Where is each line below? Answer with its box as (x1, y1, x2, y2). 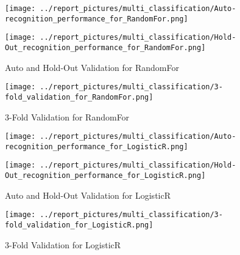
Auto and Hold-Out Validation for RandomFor (5, 61, 179, 73)
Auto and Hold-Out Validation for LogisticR (5, 188, 171, 201)
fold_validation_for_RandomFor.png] (5, 92, 154, 102)
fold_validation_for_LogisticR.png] (5, 221, 154, 229)
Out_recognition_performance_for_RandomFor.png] (5, 43, 206, 52)
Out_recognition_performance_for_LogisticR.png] (5, 171, 206, 180)
